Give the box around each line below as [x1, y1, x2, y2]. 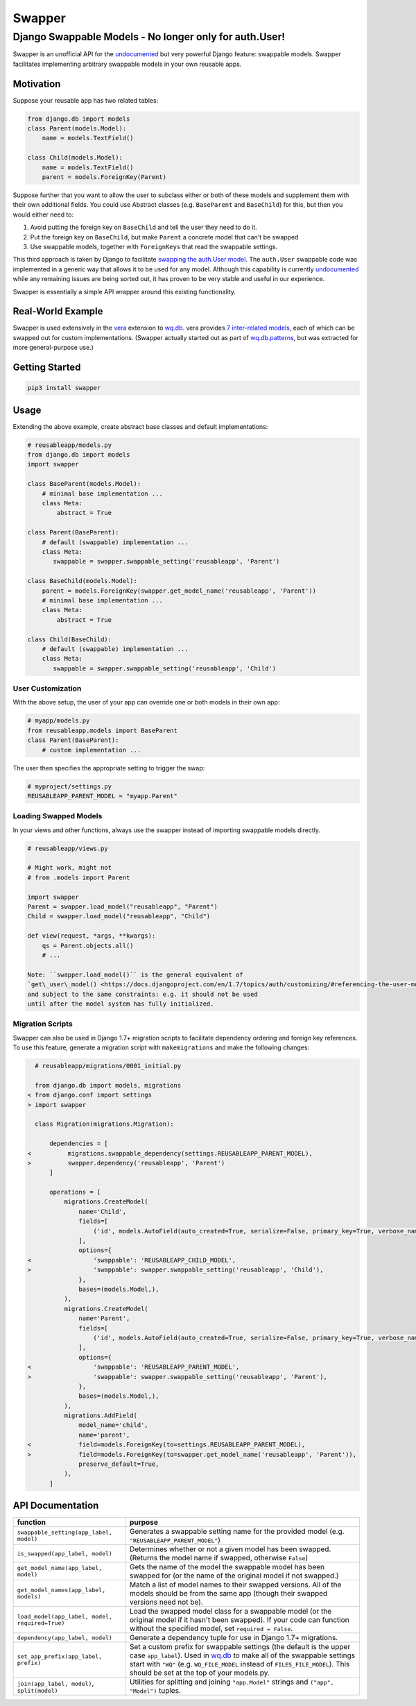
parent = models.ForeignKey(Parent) [42, 174, 166, 181]
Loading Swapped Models [12, 811, 103, 821]
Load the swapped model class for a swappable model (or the [129, 1607, 332, 1616]
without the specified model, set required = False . [129, 1624, 293, 1634]
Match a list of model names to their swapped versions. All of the [129, 1580, 342, 1589]
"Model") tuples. [129, 1686, 182, 1696]
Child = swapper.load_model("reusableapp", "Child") [27, 913, 211, 920]
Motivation [12, 78, 61, 90]
